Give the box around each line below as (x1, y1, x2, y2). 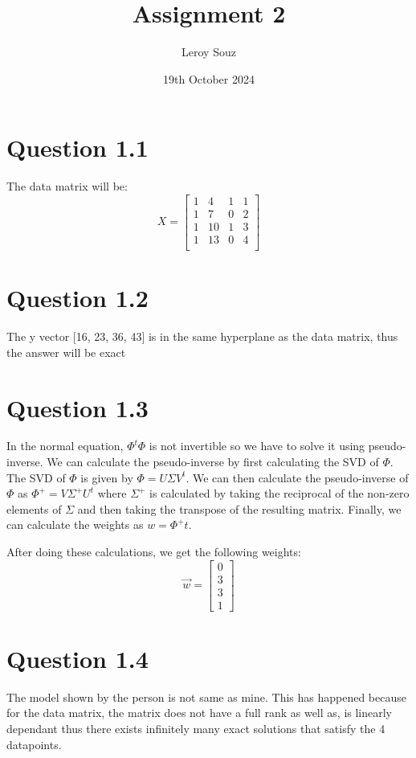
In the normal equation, (6, 437, 124, 454)
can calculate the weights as (6, 516, 144, 533)
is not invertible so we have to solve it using (149, 437, 365, 454)
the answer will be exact (6, 343, 126, 360)
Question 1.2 (6, 281, 149, 314)
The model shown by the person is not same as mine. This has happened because (6, 688, 406, 705)
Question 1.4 (6, 641, 149, 674)
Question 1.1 (6, 131, 149, 164)
